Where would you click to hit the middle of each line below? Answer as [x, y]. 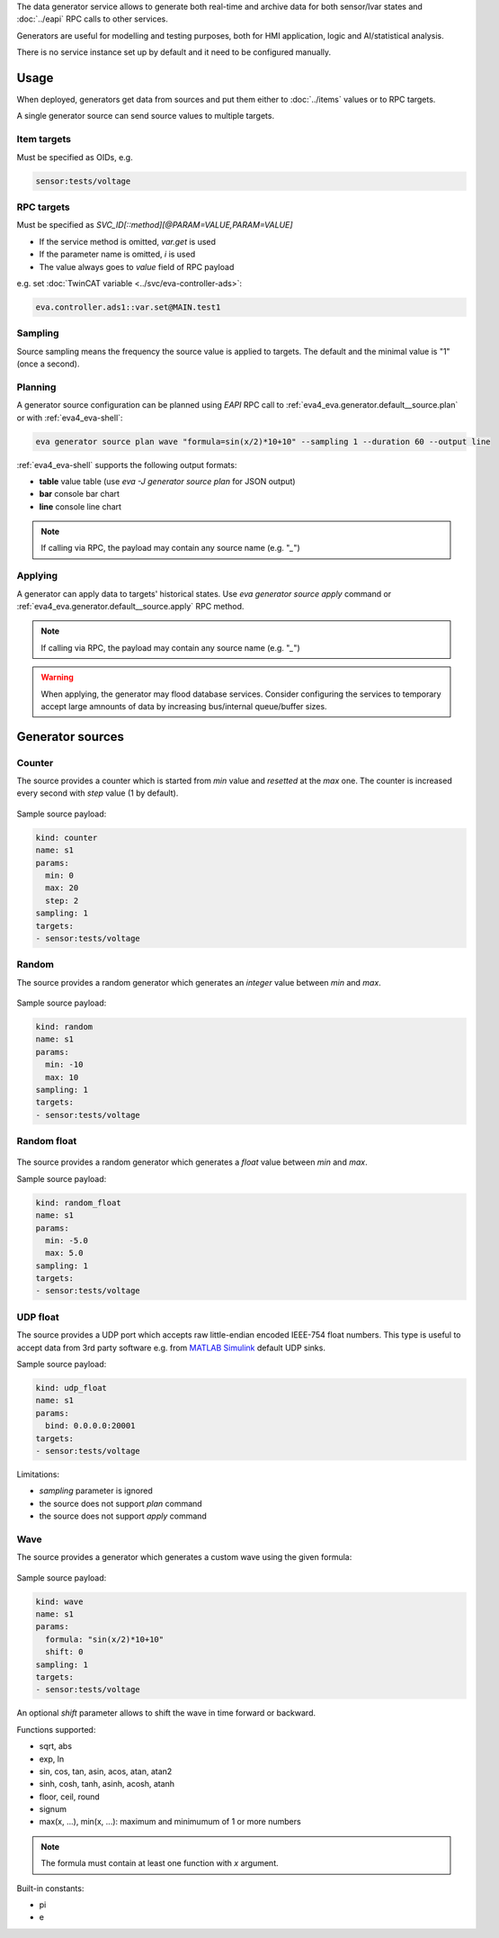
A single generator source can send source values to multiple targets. [145, 116]
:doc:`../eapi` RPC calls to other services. [92, 19]
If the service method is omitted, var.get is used [127, 241]
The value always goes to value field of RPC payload [137, 266]
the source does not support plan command [120, 1503]
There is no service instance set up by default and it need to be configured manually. [174, 52]
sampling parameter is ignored [96, 1491]
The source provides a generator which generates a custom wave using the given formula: [184, 1557]
